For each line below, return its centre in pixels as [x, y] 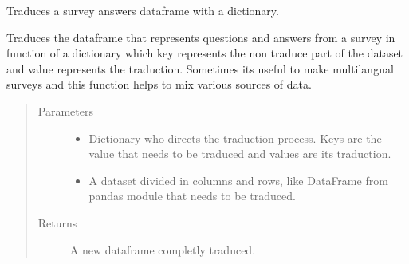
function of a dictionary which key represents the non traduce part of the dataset [205, 53]
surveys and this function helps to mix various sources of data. [159, 84]
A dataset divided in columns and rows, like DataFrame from [238, 180]
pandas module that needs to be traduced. [192, 196]
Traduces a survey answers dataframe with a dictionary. [143, 10]
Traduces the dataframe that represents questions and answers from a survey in [201, 37]
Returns [57, 222]
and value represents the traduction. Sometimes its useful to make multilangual [200, 68]
